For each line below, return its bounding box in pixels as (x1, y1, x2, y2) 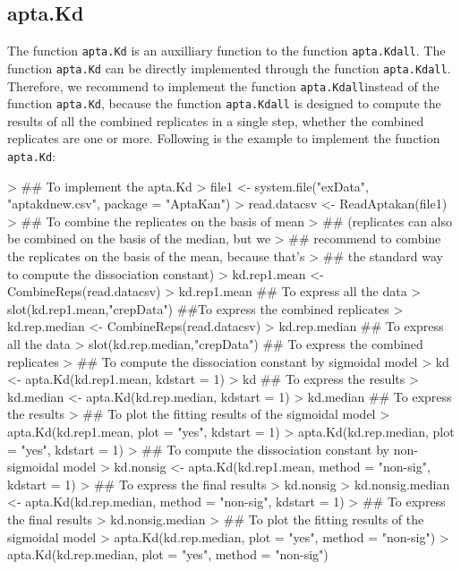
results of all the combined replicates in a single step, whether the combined (7, 111, 424, 130)
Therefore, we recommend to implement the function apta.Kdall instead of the (7, 76, 440, 95)
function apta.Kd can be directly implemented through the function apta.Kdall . (7, 58, 451, 77)
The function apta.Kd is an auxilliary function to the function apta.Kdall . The (7, 41, 446, 60)
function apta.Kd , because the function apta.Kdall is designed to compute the (7, 94, 441, 113)
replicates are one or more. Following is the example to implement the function (7, 129, 440, 148)
